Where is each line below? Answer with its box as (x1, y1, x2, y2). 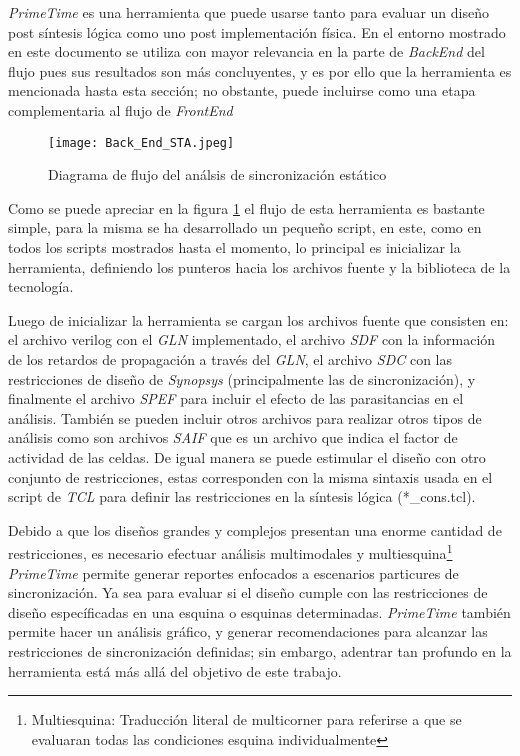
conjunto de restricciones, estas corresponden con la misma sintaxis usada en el (8, 466, 493, 487)
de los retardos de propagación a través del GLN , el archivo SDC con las (8, 348, 452, 369)
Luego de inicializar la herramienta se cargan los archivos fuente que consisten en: (8, 309, 509, 330)
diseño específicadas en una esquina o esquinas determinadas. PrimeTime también (8, 601, 511, 622)
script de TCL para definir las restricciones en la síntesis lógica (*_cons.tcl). (8, 486, 476, 507)
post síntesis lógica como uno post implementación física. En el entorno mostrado (8, 21, 506, 42)
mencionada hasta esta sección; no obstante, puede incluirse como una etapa (8, 80, 476, 101)
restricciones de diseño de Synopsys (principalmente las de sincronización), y (8, 368, 476, 389)
